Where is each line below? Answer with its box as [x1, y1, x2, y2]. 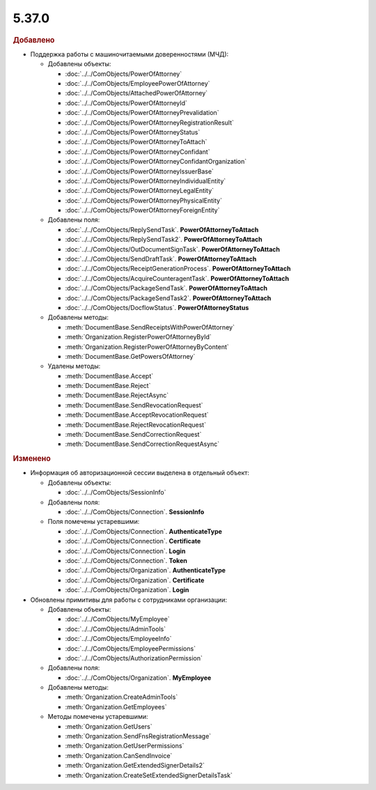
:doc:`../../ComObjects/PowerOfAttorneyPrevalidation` [65, 109, 219, 117]
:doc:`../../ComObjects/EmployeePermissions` [65, 644, 196, 653]
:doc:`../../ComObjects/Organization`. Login [65, 586, 189, 594]
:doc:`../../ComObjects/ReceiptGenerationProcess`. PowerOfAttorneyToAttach [65, 265, 291, 273]
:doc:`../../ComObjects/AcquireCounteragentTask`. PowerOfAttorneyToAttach [65, 274, 289, 282]
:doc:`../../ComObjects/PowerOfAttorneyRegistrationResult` [65, 118, 235, 127]
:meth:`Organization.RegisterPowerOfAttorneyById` [65, 333, 212, 341]
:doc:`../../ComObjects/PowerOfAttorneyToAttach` [65, 138, 207, 146]
